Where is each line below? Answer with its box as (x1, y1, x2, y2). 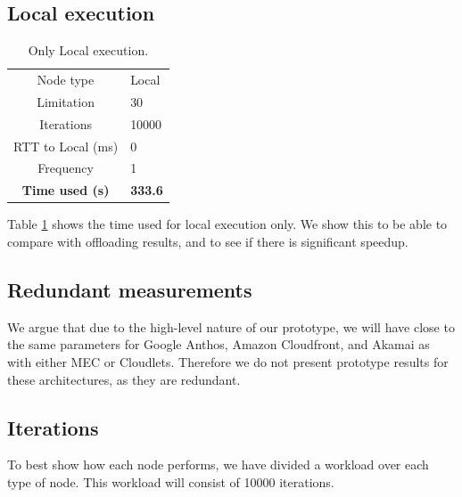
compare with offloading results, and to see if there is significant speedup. (7, 232, 408, 250)
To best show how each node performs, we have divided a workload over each (7, 455, 429, 474)
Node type (37, 70, 95, 89)
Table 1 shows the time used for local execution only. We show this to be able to (7, 215, 448, 233)
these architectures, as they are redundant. (7, 370, 241, 388)
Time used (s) (21, 181, 110, 200)
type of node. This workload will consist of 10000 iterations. (7, 472, 334, 491)
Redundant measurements (7, 275, 252, 303)
